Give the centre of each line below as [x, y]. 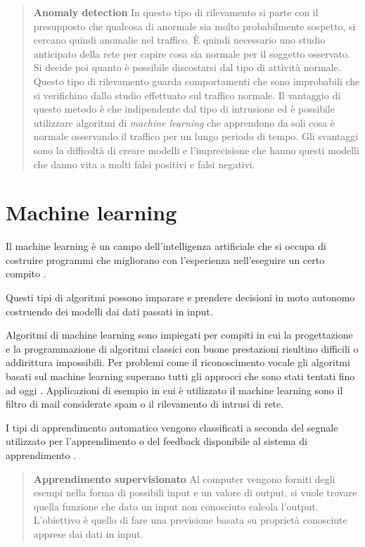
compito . [26, 273]
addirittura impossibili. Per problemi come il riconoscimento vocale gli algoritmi [178, 362]
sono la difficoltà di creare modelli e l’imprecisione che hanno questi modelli [196, 150]
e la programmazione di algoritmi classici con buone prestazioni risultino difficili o [182, 348]
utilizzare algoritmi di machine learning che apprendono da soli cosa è [184, 122]
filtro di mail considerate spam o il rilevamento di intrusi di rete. [145, 404]
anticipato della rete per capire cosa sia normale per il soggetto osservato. [192, 53]
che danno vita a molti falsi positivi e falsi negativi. [144, 164]
